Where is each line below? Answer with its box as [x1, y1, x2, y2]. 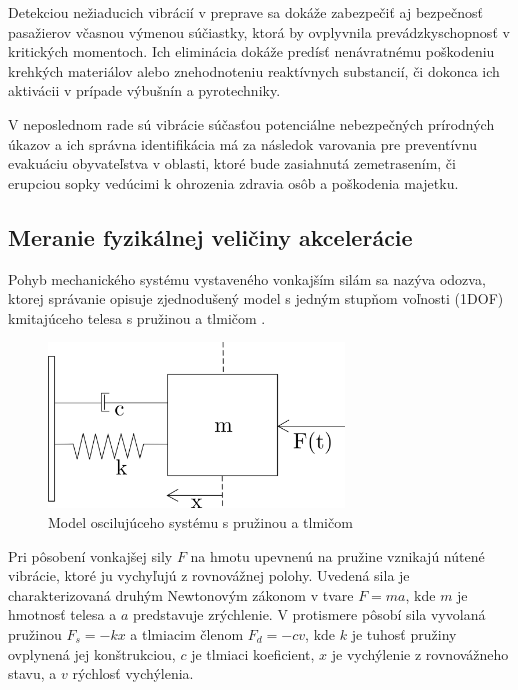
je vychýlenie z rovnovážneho [331, 643, 509, 664]
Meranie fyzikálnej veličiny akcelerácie [8, 221, 413, 252]
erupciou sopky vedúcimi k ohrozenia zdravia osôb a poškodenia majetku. [8, 172, 459, 193]
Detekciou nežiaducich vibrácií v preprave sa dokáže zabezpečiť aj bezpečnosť [8, 2, 483, 22]
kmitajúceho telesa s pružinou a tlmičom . [8, 307, 266, 328]
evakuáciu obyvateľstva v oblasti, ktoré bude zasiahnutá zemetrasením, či [8, 153, 456, 174]
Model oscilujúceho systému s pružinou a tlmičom [48, 512, 353, 532]
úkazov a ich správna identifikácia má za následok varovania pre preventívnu [8, 133, 477, 154]
